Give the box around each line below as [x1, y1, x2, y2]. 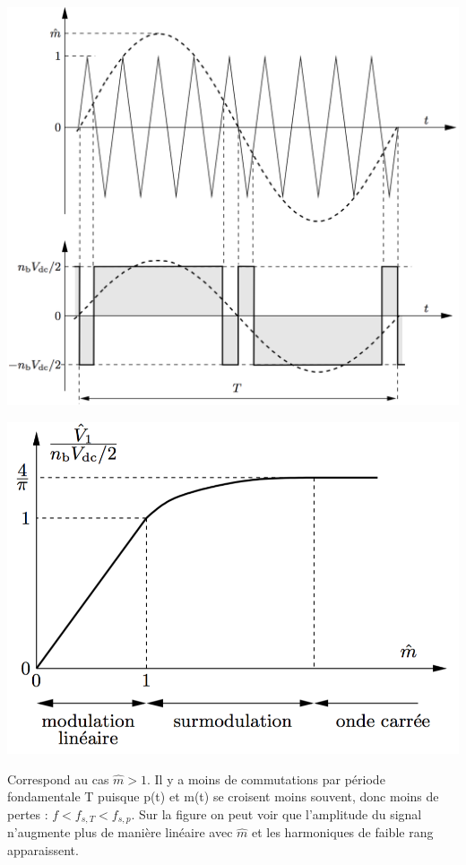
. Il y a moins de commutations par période [147, 769, 385, 788]
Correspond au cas [7, 769, 109, 788]
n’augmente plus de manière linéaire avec [7, 823, 233, 842]
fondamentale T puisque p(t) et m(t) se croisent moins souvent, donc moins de [7, 787, 439, 806]
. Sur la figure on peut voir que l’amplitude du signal [131, 804, 422, 823]
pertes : [7, 804, 48, 823]
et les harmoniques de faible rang [251, 823, 434, 842]
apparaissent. [7, 840, 79, 859]
